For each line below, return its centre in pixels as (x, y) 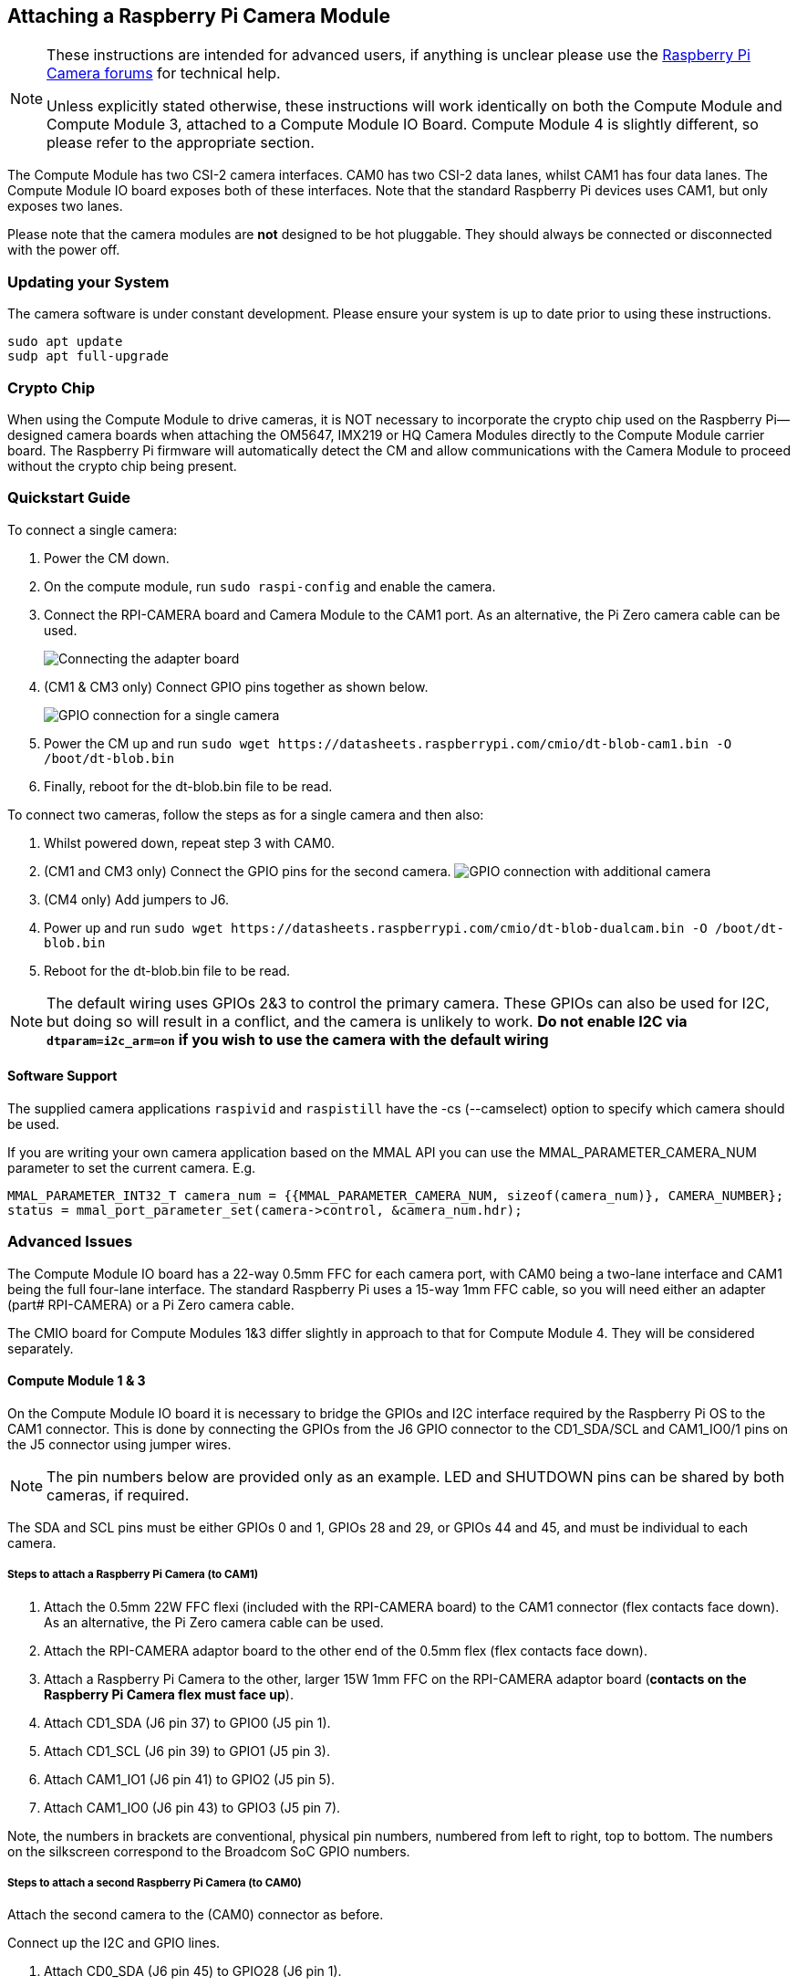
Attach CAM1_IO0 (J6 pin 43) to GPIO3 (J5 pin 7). (192, 1807)
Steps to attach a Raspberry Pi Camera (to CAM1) (133, 1575)
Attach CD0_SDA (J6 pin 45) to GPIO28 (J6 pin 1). (193, 1971)
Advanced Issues (70, 1242)
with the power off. (64, 250)
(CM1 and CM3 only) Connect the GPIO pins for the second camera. (248, 871)
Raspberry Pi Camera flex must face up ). (169, 1694)
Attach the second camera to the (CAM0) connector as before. (196, 1915)
